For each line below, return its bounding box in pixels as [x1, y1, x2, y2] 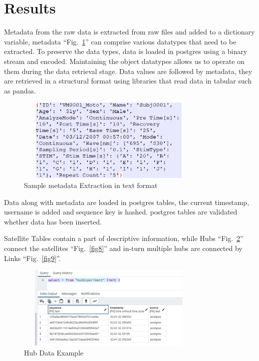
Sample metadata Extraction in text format [24, 180, 158, 190]
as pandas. [4, 85, 36, 95]
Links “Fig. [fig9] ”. [4, 252, 61, 263]
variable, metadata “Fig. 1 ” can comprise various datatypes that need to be [4, 36, 237, 46]
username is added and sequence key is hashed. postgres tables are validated [4, 206, 238, 217]
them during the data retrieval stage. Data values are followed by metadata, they [4, 65, 253, 76]
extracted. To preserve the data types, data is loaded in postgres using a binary [4, 46, 248, 56]
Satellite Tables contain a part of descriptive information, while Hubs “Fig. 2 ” [4, 233, 244, 243]
